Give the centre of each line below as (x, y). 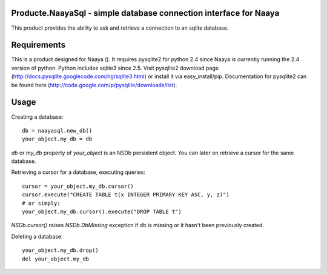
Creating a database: (37, 117)
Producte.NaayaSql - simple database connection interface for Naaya (145, 13)
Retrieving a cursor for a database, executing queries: (78, 172)
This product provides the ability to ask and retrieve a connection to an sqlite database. (120, 28)
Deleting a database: (37, 236)
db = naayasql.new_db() (57, 131)
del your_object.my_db (56, 259)
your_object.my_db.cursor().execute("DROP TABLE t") (102, 212)
